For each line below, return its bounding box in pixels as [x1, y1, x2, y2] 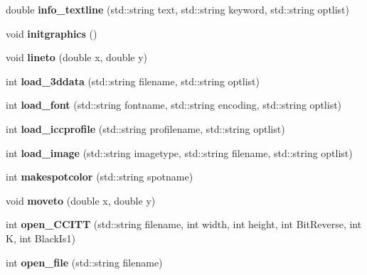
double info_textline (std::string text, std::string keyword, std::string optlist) [6, 2, 350, 16]
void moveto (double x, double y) [6, 193, 156, 207]
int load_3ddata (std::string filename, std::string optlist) [6, 73, 260, 88]
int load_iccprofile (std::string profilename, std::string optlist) [6, 121, 285, 136]
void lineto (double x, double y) [6, 50, 148, 65]
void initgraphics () [6, 26, 97, 41]
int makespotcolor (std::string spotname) [6, 169, 193, 184]
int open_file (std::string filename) [6, 254, 163, 269]
